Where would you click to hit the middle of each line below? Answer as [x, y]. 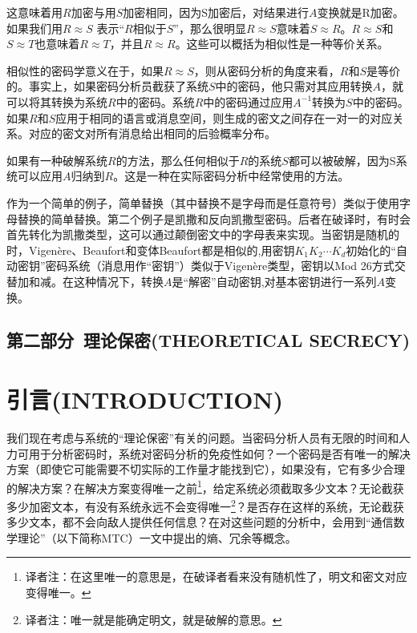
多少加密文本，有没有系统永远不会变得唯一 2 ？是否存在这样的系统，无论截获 [205, 505]
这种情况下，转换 [118, 281]
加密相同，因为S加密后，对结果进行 [216, 12]
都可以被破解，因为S [342, 160]
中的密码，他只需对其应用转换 [294, 86]
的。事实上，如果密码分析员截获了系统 [107, 86]
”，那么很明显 [210, 28]
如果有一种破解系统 [57, 160]
